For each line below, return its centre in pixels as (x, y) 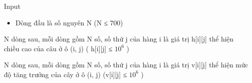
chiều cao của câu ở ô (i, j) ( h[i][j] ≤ (58, 48)
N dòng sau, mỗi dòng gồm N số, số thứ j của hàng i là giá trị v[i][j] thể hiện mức (126, 65)
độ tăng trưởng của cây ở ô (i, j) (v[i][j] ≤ (65, 74)
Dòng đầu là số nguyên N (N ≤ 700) (69, 22)
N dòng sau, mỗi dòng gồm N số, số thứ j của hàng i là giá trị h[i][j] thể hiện (119, 39)
